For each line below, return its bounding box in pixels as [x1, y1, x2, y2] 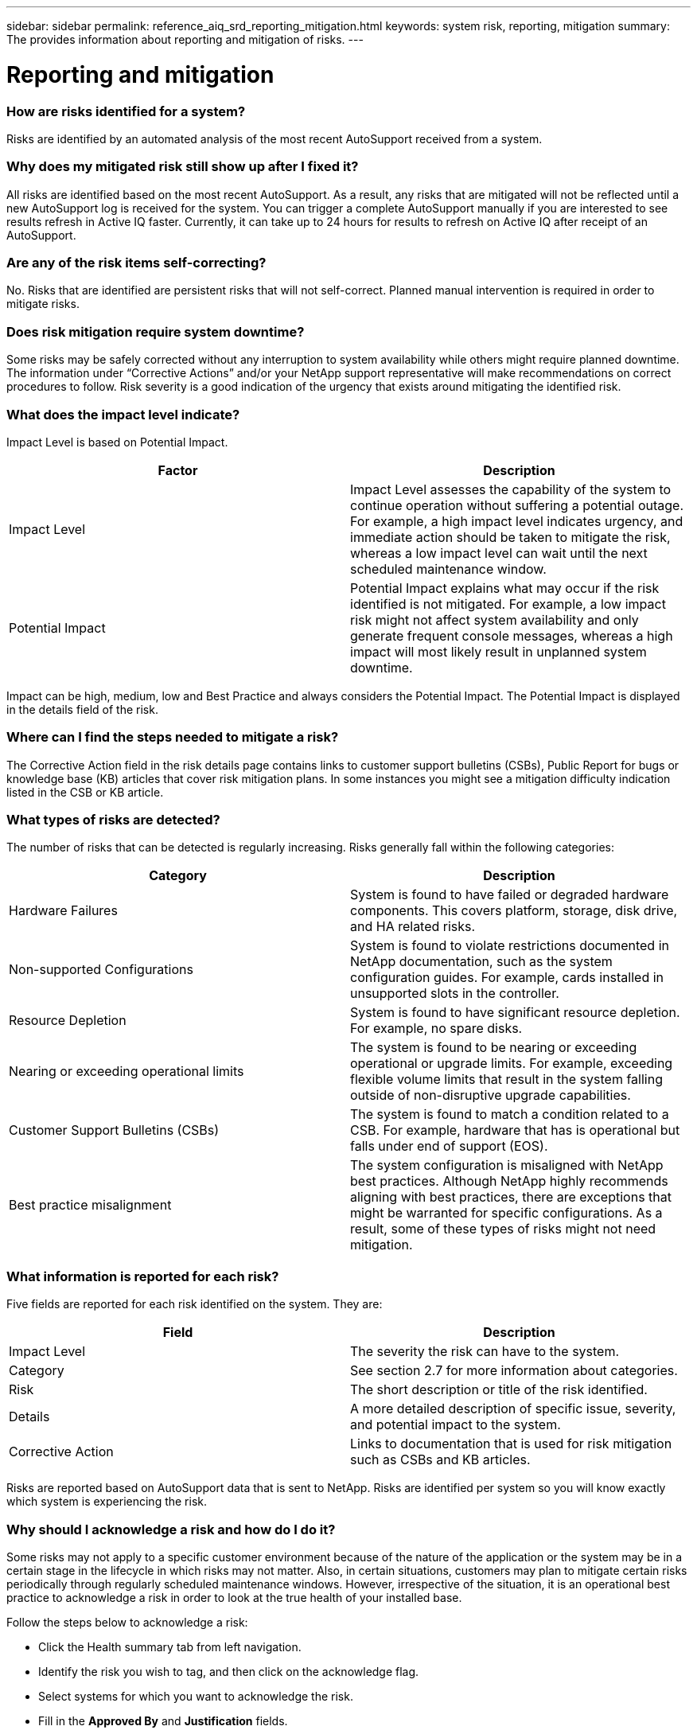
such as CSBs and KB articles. [350, 1451, 531, 1468]
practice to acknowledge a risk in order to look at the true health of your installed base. [6, 1590, 462, 1604]
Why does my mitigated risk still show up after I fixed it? [6, 158, 359, 175]
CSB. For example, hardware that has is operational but [350, 1122, 680, 1139]
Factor [158, 462, 198, 478]
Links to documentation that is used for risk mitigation [350, 1436, 672, 1452]
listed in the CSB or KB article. [6, 785, 164, 799]
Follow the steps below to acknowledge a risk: [6, 1615, 248, 1629]
